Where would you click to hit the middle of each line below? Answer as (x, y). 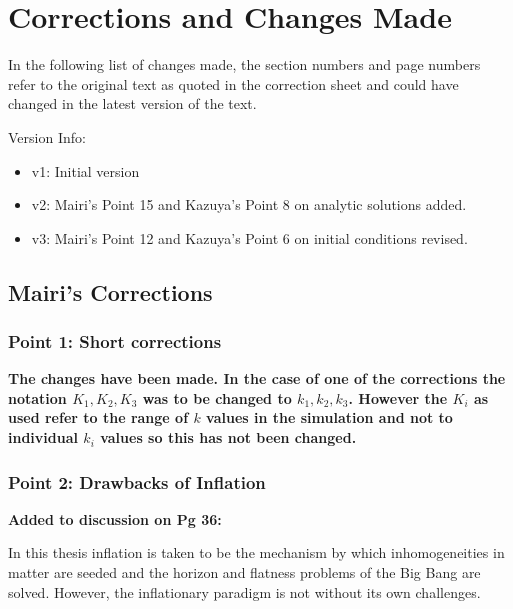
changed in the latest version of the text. (132, 103)
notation (37, 397)
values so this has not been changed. (228, 437)
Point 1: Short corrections (115, 340)
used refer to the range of (98, 417)
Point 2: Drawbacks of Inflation (137, 481)
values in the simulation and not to (329, 417)
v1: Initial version (85, 170)
